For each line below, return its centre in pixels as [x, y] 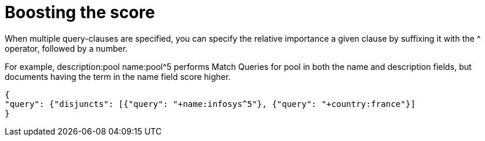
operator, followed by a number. [66, 48]
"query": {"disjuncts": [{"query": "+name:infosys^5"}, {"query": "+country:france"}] [210, 104]
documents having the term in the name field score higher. [118, 76]
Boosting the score [80, 12]
